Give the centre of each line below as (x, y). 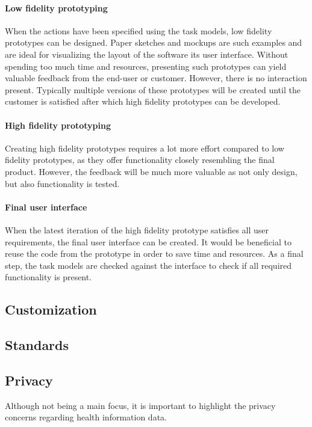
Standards (37, 345)
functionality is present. (48, 277)
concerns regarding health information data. (86, 417)
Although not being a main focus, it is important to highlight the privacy (140, 405)
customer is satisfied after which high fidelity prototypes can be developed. (143, 101)
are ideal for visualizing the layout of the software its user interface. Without (147, 54)
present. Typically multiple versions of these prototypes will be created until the (153, 89)
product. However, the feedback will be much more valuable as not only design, (151, 171)
